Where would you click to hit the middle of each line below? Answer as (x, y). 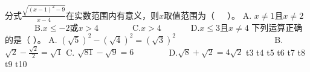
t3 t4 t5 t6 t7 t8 (275, 52)
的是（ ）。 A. (31, 39)
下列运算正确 (277, 27)
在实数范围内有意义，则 (113, 15)
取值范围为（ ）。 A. (208, 15)
